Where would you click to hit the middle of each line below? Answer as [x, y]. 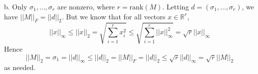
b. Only [16, 6]
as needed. [20, 67]
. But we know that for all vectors [114, 16]
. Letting [176, 6]
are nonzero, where [86, 6]
